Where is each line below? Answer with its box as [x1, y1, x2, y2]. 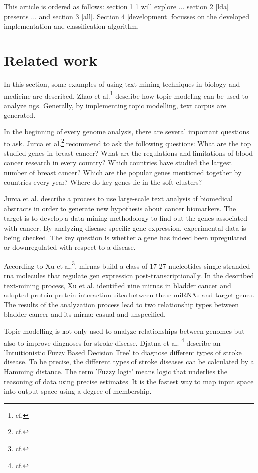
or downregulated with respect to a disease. [4, 242, 136, 252]
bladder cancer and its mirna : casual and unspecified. [4, 309, 166, 319]
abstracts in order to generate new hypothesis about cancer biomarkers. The [4, 203, 236, 213]
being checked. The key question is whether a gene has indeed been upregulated [4, 232, 247, 242]
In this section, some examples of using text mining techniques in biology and [4, 78, 240, 89]
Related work [4, 50, 98, 70]
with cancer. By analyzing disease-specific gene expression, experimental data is [4, 222, 246, 233]
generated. [4, 110, 36, 120]
